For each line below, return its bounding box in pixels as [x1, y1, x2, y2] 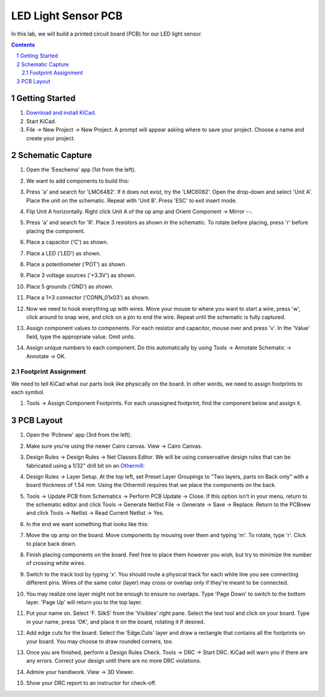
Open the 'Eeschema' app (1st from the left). [26, 166, 136, 173]
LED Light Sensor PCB [11, 9, 123, 22]
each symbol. [11, 389, 45, 396]
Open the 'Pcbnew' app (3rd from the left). [26, 431, 132, 439]
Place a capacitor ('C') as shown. [26, 238, 108, 246]
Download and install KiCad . [26, 109, 96, 116]
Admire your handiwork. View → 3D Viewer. [26, 668, 135, 675]
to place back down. [26, 540, 77, 547]
